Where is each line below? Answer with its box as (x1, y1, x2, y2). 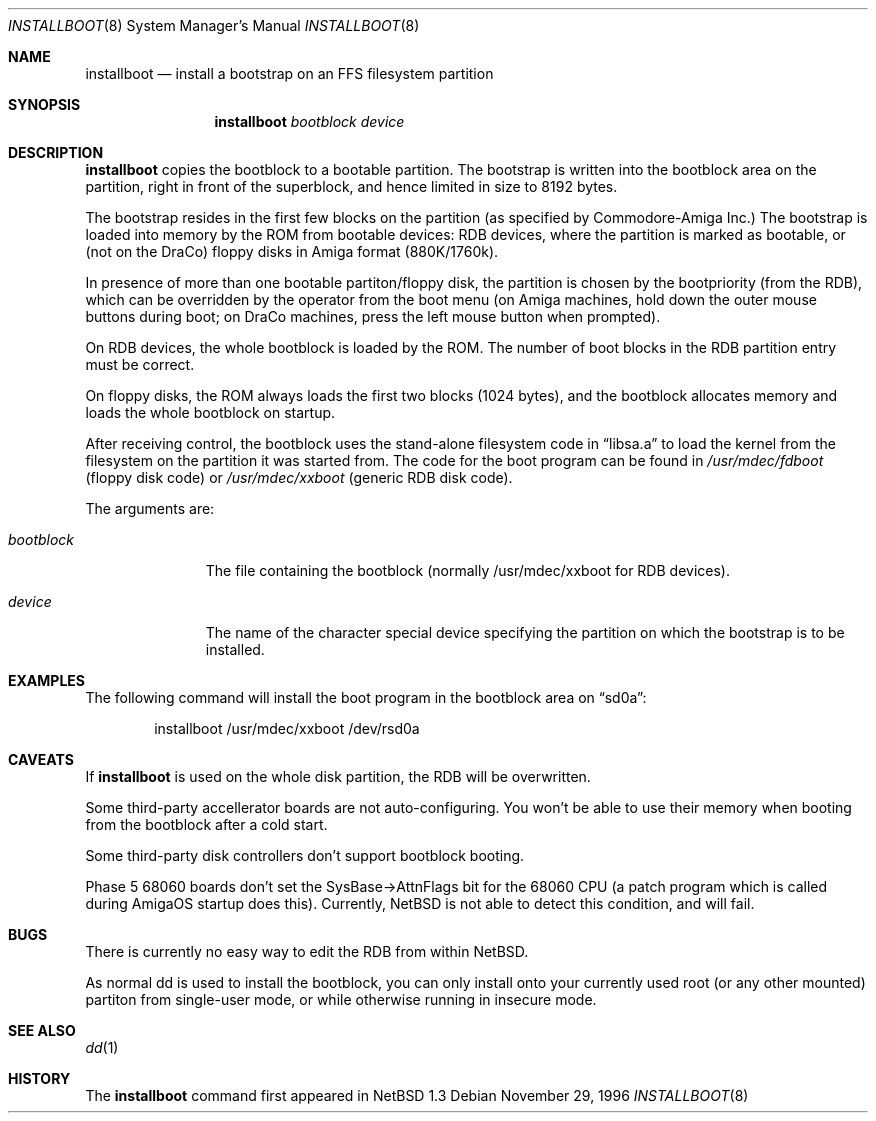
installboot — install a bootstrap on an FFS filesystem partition (85, 65, 494, 82)
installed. (205, 641, 265, 658)
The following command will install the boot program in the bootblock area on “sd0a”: (85, 689, 647, 706)
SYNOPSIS (8, 96, 81, 113)
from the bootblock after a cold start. (85, 816, 328, 833)
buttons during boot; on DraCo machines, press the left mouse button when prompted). (85, 308, 661, 325)
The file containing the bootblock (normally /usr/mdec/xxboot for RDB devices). (205, 562, 730, 579)
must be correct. (85, 356, 195, 373)
